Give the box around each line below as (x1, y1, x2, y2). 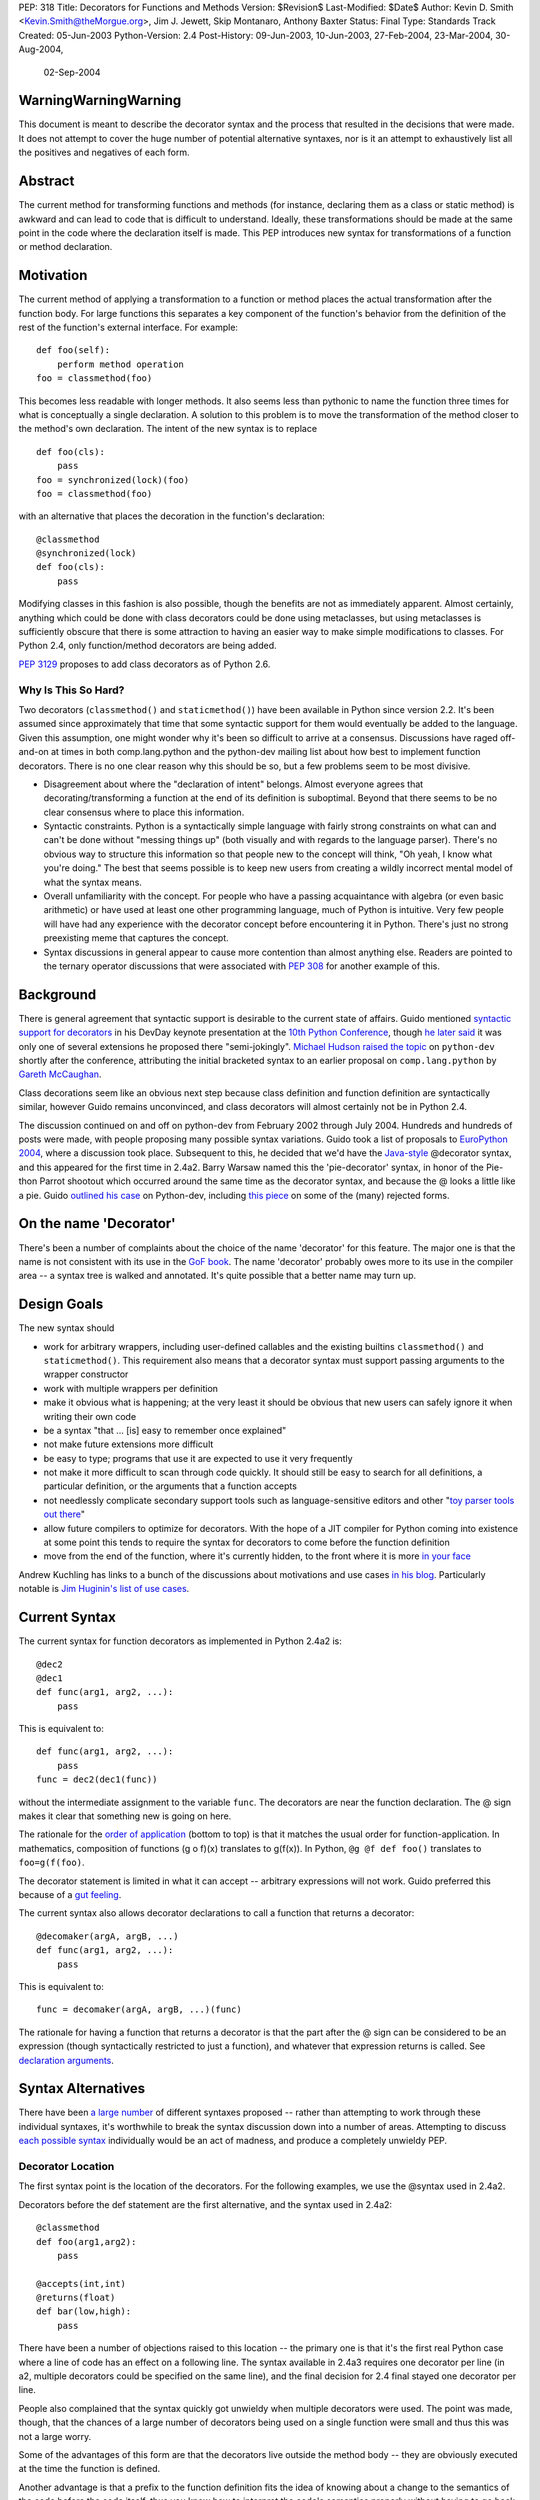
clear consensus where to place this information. (43, 806, 245, 818)
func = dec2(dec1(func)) (36, 1774, 158, 1785)
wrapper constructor (43, 1368, 129, 1380)
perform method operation (56, 358, 185, 370)
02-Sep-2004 (43, 66, 101, 78)
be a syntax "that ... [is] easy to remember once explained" (43, 1424, 287, 1436)
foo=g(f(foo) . (18, 1856, 85, 1869)
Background (18, 986, 97, 1003)
